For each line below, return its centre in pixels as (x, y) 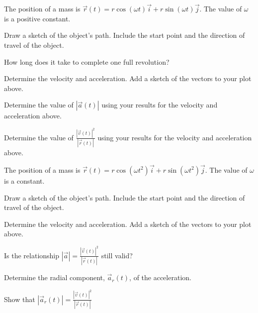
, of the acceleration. (160, 277)
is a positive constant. (37, 18)
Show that (20, 299)
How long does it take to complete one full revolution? (87, 61)
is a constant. (24, 180)
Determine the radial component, (54, 277)
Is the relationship (32, 255)
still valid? (117, 255)
